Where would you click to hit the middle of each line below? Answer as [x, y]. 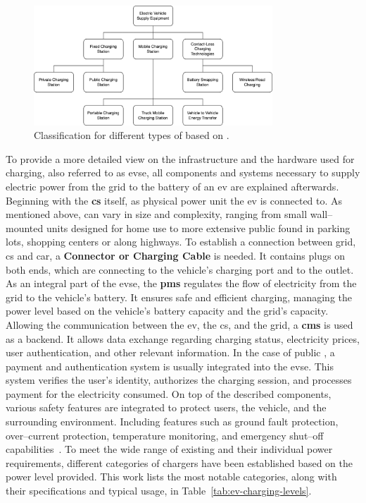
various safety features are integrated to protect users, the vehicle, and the [166, 407]
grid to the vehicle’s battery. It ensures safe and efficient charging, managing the [179, 297]
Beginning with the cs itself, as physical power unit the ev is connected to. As [174, 200]
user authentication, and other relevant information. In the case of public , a [170, 352]
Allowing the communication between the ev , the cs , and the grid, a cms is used [179, 324]
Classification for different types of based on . [132, 135]
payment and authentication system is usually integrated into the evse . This [170, 366]
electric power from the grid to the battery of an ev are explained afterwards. [172, 186]
